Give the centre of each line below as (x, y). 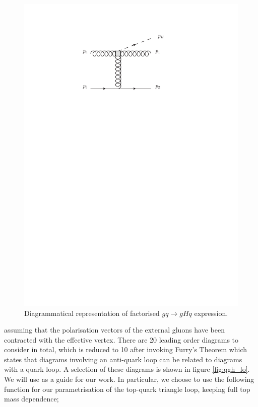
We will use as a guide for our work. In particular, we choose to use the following (129, 379)
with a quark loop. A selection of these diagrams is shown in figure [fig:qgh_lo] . (127, 369)
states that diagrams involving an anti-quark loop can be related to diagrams (123, 359)
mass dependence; (31, 399)
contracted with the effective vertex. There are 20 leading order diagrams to (121, 339)
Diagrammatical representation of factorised (92, 313)
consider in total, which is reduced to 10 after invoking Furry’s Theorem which (126, 349)
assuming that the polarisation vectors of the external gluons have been (115, 330)
